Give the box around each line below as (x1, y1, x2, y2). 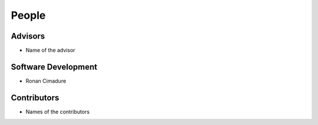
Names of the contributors (25, 108, 90, 115)
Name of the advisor (25, 47, 76, 54)
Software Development (11, 62, 98, 72)
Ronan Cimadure (25, 77, 67, 85)
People (11, 9, 46, 22)
